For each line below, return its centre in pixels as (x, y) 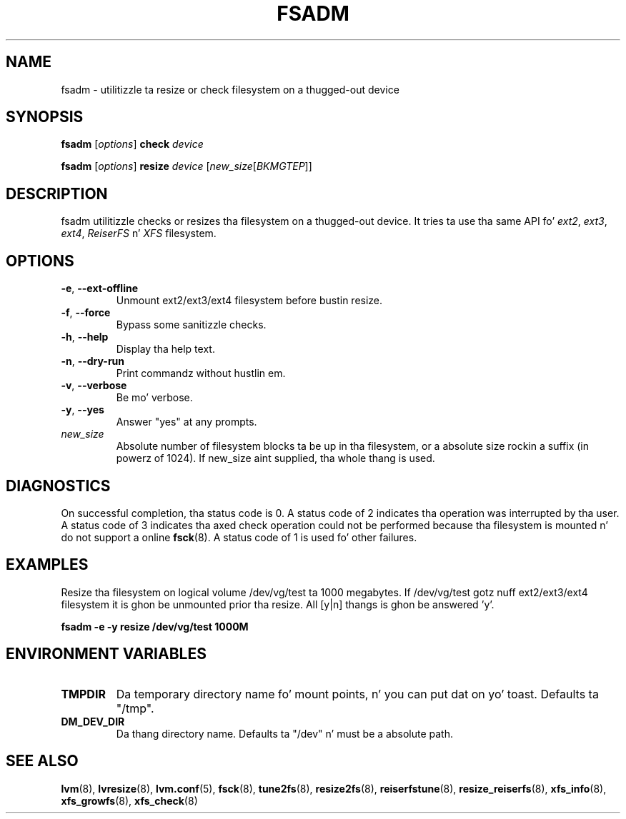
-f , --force (86, 313)
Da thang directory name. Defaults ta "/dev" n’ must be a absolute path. (284, 733)
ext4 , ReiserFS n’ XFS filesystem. (139, 233)
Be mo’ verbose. (154, 398)
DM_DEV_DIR (93, 721)
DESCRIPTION (57, 194)
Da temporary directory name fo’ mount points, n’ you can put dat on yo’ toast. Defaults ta (357, 694)
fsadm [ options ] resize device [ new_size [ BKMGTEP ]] (187, 166)
